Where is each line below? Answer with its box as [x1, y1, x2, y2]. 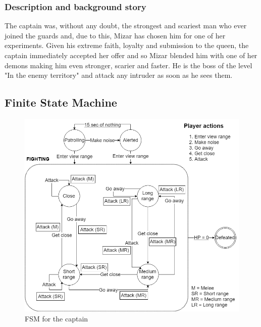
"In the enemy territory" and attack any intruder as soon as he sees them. [5, 70, 233, 80]
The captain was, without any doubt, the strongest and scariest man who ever [5, 20, 247, 31]
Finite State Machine [5, 95, 117, 110]
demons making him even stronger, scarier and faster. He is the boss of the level [5, 60, 252, 70]
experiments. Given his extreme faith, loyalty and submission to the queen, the [5, 40, 249, 51]
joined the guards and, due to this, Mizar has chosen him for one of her [5, 30, 226, 40]
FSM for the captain [25, 313, 88, 323]
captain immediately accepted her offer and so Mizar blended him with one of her [5, 50, 257, 60]
